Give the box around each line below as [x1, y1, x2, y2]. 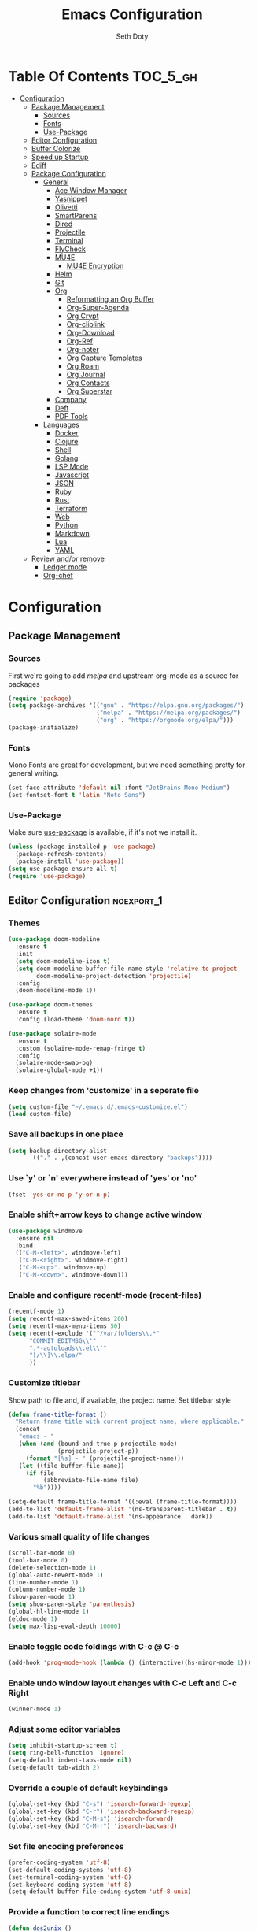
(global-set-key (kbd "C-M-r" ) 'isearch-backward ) [8, 1822, 178, 1830]
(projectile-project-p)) [57, 1447, 139, 1455]
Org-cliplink [66, 319, 105, 328]
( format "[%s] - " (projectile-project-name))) [25, 1455, 185, 1462]
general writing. [8, 769, 59, 778]
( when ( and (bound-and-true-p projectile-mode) [18, 1440, 178, 1447]
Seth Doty [116, 32, 149, 41]
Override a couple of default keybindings [8, 1782, 168, 1793]
